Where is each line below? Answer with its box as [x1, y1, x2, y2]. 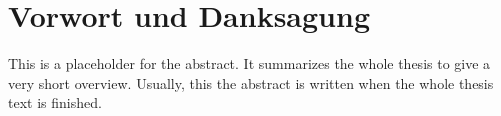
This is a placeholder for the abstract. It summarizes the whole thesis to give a [8, 53, 491, 74]
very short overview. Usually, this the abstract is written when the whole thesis [8, 72, 494, 93]
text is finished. [8, 92, 102, 113]
